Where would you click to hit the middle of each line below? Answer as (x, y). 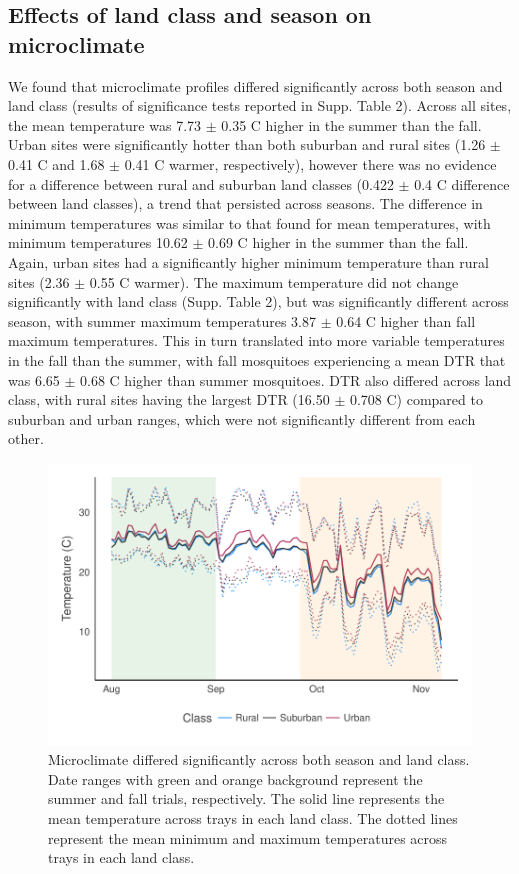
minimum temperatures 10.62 (98, 242)
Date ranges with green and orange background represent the (235, 778)
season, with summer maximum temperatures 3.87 (162, 320)
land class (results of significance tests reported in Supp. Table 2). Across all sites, (260, 105)
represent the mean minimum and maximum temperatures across (248, 837)
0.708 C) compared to (416, 399)
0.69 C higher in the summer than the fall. (338, 242)
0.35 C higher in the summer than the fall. (351, 124)
